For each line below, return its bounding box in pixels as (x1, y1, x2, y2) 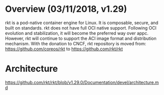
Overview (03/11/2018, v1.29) (5, 3, 127, 15)
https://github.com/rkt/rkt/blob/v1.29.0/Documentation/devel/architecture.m (5, 79, 159, 85)
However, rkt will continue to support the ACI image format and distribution (5, 35, 157, 41)
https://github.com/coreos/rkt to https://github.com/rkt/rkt (5, 46, 123, 52)
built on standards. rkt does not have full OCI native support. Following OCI (5, 25, 157, 31)
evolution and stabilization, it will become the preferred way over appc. (5, 30, 149, 36)
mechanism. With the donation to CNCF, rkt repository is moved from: (5, 40, 146, 46)
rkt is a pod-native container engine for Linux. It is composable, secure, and (5, 20, 159, 26)
